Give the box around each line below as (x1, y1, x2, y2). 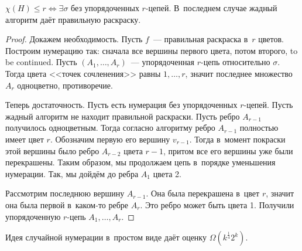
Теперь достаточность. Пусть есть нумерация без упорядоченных (5, 99, 238, 111)
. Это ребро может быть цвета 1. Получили (140, 198, 294, 211)
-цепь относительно (201, 56, 270, 68)
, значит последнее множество (185, 67, 293, 79)
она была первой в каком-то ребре (5, 198, 129, 211)
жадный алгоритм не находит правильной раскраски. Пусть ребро (5, 110, 240, 122)
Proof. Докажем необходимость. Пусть (5, 33, 143, 45)
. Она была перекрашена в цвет (146, 187, 260, 199)
